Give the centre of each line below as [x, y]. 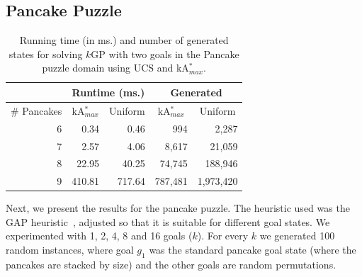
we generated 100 [297, 236]
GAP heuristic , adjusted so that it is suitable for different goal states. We [168, 221]
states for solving [46, 53]
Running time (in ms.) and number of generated [124, 40]
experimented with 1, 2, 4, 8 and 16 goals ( [99, 236]
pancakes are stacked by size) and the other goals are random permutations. [171, 264]
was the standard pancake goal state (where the [253, 250]
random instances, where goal [70, 250]
